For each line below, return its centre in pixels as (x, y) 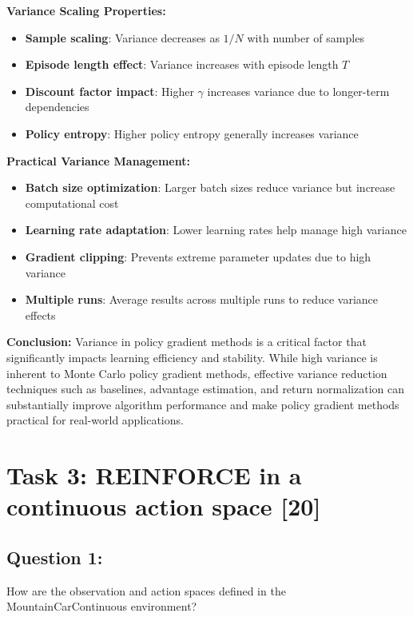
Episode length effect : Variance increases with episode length (182, 64)
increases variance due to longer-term (298, 91)
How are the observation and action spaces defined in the (146, 590)
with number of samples (306, 37)
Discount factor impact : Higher (109, 91)
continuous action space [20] (164, 506)
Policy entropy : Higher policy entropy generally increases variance (192, 133)
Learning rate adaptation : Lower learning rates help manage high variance (216, 230)
